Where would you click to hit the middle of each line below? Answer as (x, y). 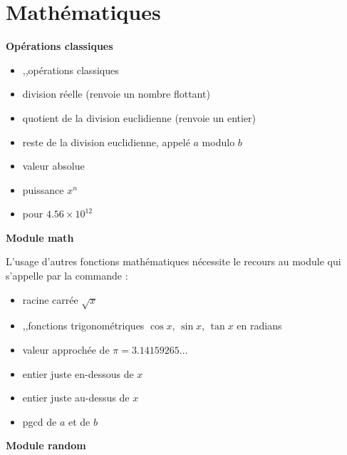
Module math (40, 237)
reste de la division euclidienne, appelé (106, 142)
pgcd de (40, 421)
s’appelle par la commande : (67, 276)
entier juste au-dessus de (76, 398)
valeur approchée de (66, 350)
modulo (218, 142)
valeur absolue (53, 166)
